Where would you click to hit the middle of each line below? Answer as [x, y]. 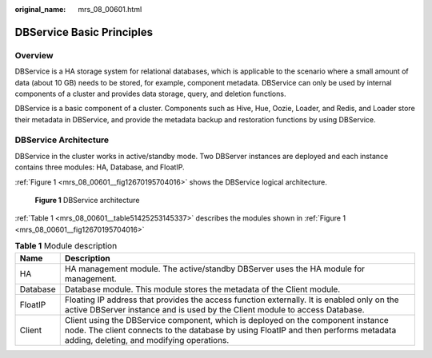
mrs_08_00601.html [110, 9]
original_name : [40, 9]
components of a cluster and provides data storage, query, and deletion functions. [150, 93]
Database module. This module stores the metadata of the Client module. [202, 289]
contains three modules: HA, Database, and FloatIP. [100, 167]
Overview [34, 55]
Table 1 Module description [66, 246]
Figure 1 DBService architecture [87, 201]
